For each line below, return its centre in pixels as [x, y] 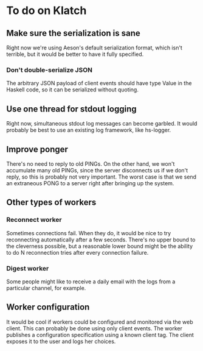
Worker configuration [48, 307]
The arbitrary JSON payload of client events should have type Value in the [99, 83]
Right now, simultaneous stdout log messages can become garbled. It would [102, 124]
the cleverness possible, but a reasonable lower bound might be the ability [100, 246]
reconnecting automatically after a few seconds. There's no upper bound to [101, 239]
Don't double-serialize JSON [50, 69]
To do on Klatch [46, 11]
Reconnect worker [34, 220]
